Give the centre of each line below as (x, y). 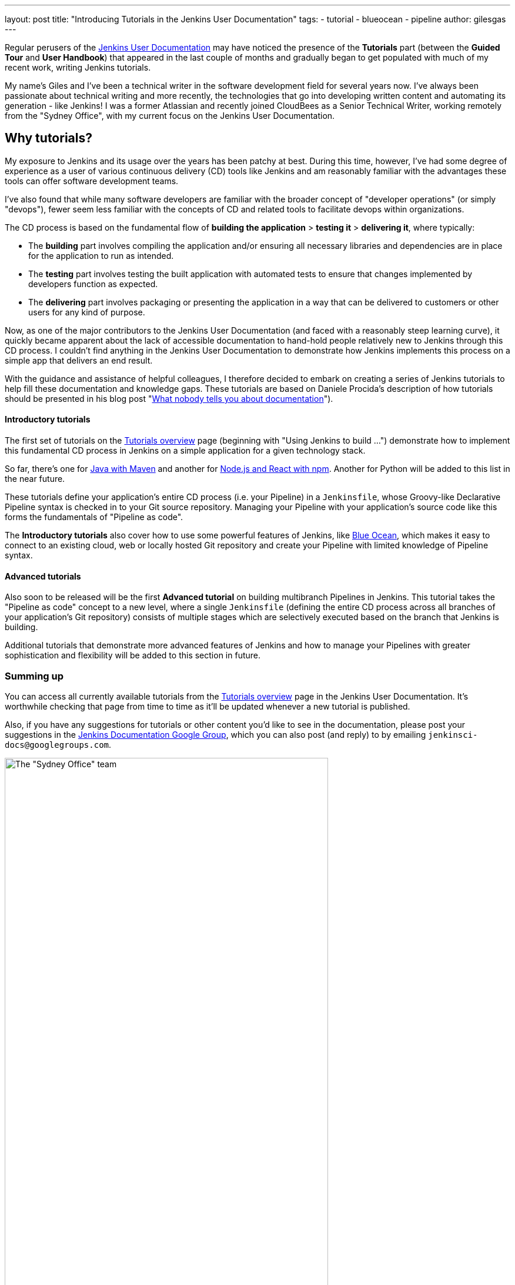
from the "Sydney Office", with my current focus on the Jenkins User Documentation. (170, 116)
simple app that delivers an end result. (79, 360)
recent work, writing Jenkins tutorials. (78, 67)
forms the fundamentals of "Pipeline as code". (94, 517)
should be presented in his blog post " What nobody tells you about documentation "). (169, 398)
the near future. (35, 479)
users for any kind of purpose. (87, 312)
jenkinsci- (453, 735)
